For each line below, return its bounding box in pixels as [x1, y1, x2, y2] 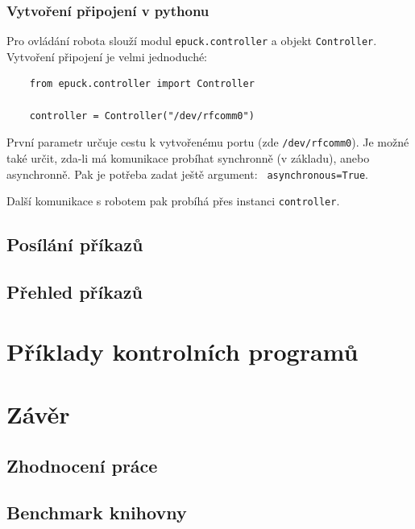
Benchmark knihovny [6, 500, 187, 525]
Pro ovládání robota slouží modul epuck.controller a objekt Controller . [6, 32, 377, 49]
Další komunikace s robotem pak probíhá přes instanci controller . [6, 192, 340, 209]
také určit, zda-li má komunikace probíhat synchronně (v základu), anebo [6, 149, 370, 166]
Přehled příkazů [6, 279, 143, 304]
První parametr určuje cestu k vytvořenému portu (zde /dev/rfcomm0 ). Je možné [6, 134, 409, 151]
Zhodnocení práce [6, 453, 158, 477]
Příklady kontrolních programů [6, 334, 359, 367]
